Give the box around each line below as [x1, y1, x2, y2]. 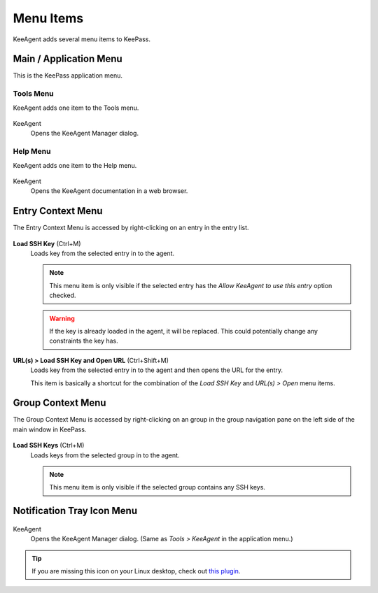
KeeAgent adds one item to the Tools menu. [13, 103, 139, 112]
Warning [49, 314, 75, 322]
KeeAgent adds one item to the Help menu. [13, 161, 137, 169]
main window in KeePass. [13, 425, 87, 434]
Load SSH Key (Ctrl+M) [13, 239, 81, 248]
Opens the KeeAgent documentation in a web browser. [30, 187, 188, 195]
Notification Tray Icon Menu [13, 505, 138, 517]
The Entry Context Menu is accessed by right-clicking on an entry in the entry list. [13, 224, 249, 232]
